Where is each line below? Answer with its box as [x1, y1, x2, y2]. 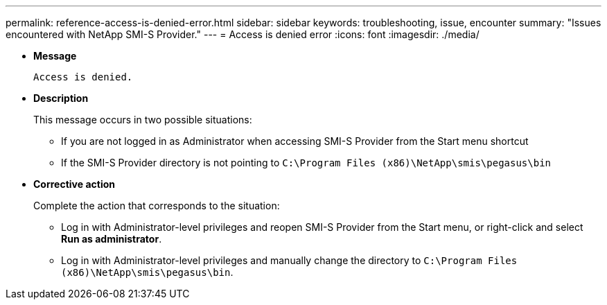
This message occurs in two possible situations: [33, 114, 252, 125]
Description [33, 92, 89, 104]
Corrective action [33, 178, 115, 190]
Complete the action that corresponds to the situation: [33, 200, 280, 211]
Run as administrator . [61, 233, 162, 245]
